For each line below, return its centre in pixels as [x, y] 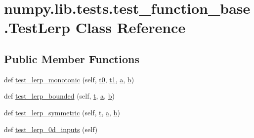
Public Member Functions [72, 58]
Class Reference [130, 27]
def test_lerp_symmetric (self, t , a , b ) [62, 112]
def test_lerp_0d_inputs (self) [51, 129]
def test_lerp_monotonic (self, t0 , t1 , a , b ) [69, 79]
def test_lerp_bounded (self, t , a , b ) [59, 96]
